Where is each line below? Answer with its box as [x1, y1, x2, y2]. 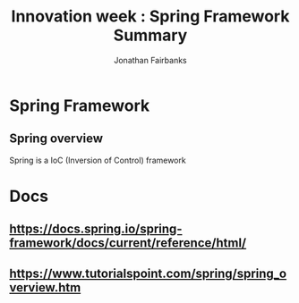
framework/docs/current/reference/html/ [9, 235, 247, 251]
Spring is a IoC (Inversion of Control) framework [9, 155, 186, 165]
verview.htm [9, 280, 81, 295]
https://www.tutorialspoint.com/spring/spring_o [9, 265, 287, 281]
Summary [113, 25, 188, 46]
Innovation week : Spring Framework [11, 6, 290, 27]
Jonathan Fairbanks [113, 55, 188, 65]
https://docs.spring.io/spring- [9, 222, 183, 237]
